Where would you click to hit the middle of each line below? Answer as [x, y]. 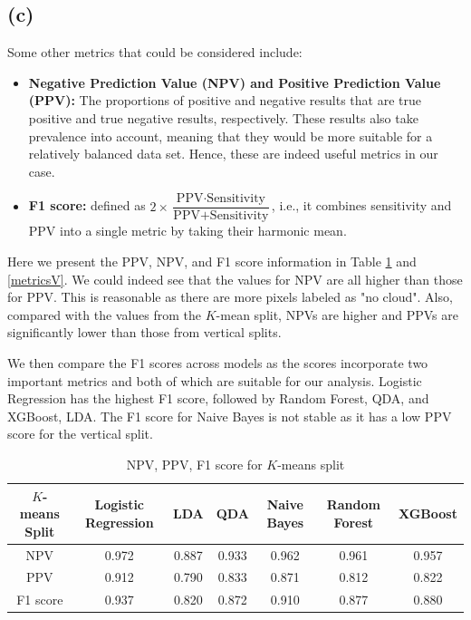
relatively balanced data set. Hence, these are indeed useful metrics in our [233, 154]
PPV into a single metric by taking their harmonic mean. [187, 231]
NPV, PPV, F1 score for [194, 464]
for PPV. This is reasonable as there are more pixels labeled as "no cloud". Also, [230, 297]
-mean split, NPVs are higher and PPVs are [337, 314]
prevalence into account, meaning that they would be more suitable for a [231, 136]
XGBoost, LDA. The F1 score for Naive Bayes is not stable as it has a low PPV [230, 416]
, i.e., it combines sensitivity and [361, 205]
